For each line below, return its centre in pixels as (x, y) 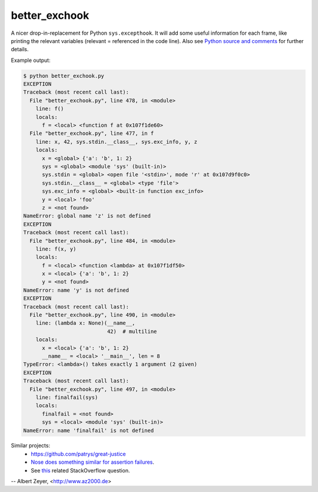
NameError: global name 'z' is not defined (87, 216)
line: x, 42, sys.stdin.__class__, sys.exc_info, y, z (116, 142)
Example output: (31, 60)
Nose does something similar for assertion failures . (92, 462)
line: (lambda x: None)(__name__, (85, 323)
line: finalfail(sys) (67, 397)
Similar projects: (30, 445)
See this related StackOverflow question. (80, 470)
